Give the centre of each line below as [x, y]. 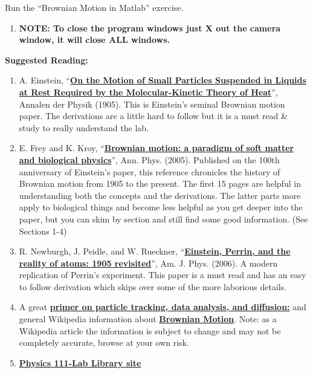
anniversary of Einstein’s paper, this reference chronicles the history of [150, 171]
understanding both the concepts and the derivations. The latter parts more [160, 195]
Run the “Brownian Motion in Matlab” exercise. [94, 7]
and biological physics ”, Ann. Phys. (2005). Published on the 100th [149, 159]
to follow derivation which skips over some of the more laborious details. [153, 286]
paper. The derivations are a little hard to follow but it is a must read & [153, 116]
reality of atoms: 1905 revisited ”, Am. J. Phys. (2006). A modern [148, 263]
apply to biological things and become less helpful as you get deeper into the [161, 207]
